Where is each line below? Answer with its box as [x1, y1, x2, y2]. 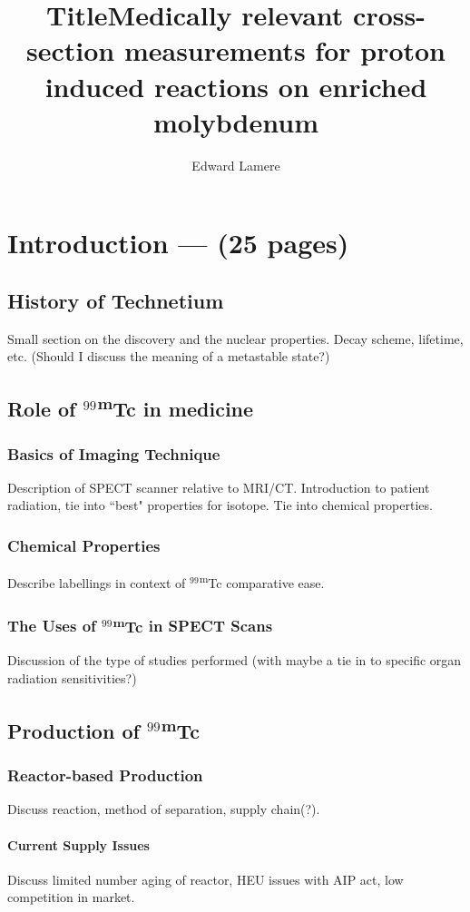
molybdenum [152, 103, 318, 140]
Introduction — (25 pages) [7, 224, 349, 261]
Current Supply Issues [7, 835, 150, 854]
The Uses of [7, 614, 96, 637]
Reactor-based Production [7, 764, 203, 787]
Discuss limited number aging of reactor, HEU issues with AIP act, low [7, 869, 404, 888]
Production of [7, 716, 140, 744]
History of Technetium [7, 286, 224, 314]
